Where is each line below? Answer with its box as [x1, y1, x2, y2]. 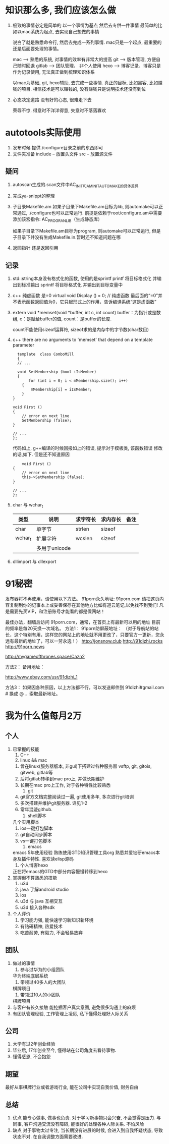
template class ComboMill [17, 352, 74, 357]
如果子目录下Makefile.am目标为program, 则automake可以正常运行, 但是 [12, 228, 161, 234]
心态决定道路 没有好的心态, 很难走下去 [12, 96, 92, 102]
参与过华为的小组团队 [20, 966, 65, 973]
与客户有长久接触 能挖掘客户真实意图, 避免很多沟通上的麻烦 [12, 1004, 136, 1010]
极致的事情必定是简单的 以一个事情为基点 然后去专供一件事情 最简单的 [12, 22, 158, 28]
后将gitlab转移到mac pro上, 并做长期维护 [20, 775, 105, 782]
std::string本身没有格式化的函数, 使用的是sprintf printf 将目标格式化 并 [12, 275, 157, 281]
